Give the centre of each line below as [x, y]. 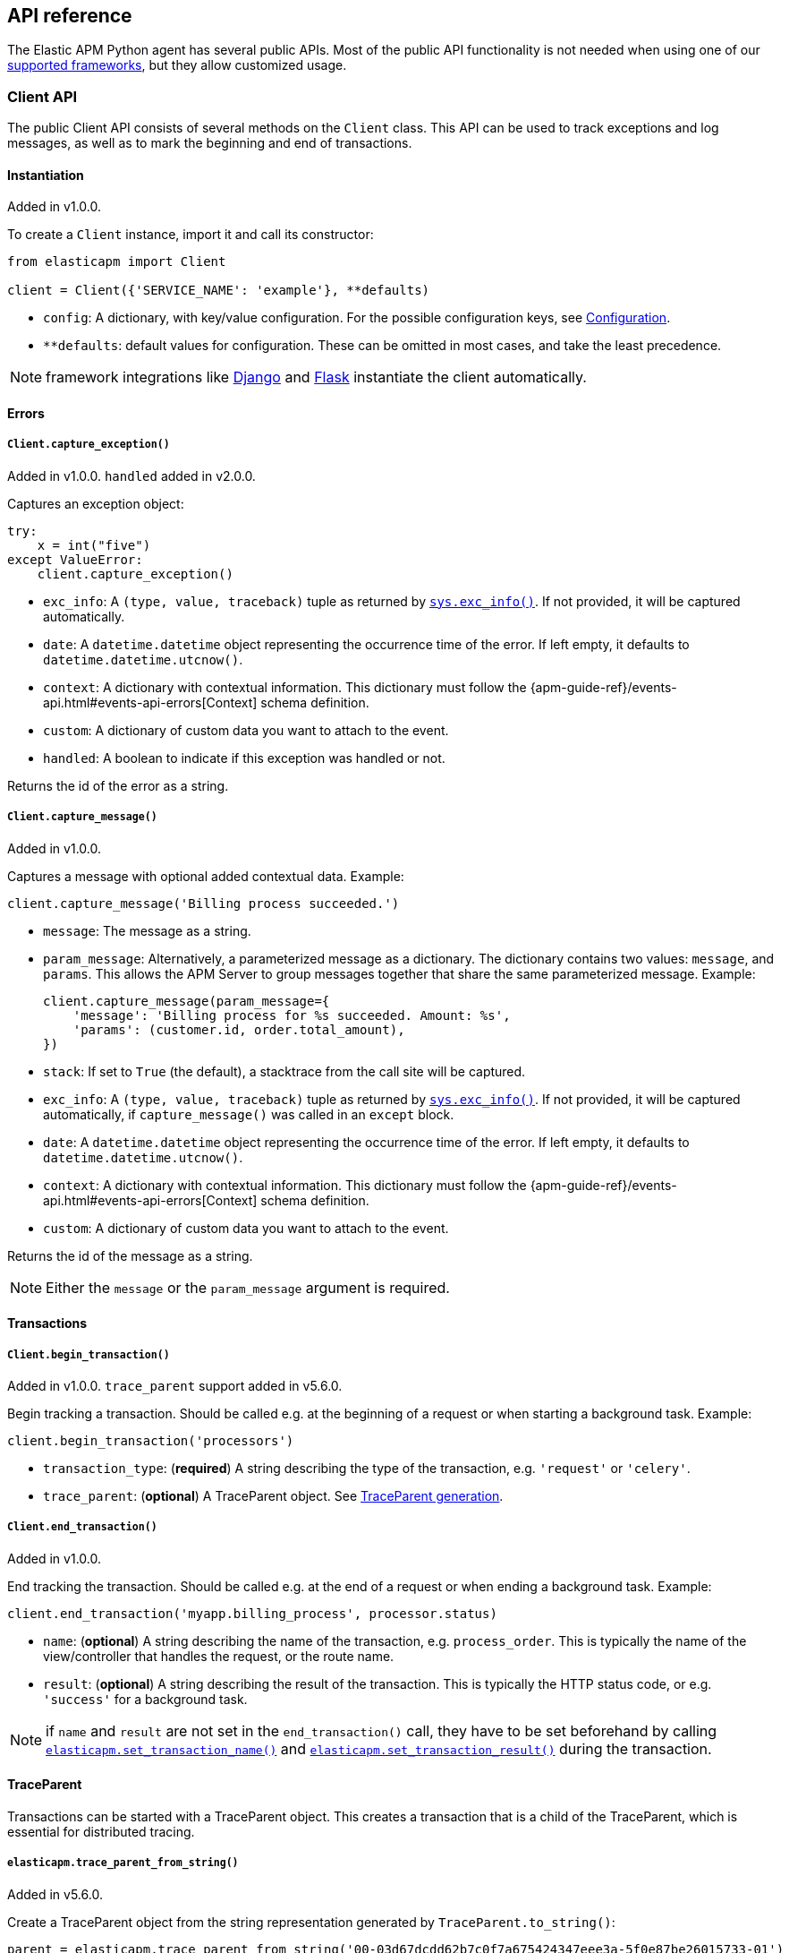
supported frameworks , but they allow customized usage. [177, 65]
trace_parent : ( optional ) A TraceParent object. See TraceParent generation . [273, 1495]
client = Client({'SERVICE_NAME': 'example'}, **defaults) [219, 291]
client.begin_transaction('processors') [151, 1440]
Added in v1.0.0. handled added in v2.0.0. [131, 475]
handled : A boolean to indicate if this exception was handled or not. [244, 758]
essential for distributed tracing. [101, 1831]
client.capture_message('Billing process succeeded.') [204, 903]
